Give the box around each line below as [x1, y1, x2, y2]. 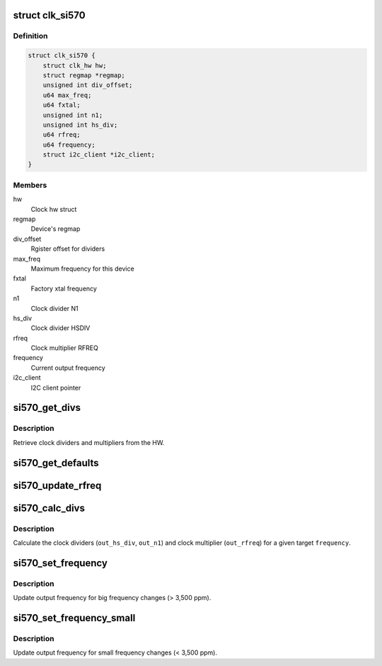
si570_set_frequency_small [13, 611, 136, 623]
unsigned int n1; [42, 111, 103, 119]
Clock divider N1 [30, 304, 79, 312]
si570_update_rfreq [13, 479, 102, 492]
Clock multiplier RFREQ [30, 344, 98, 352]
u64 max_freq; [42, 91, 92, 99]
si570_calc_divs [13, 502, 85, 514]
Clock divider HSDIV [30, 324, 91, 332]
